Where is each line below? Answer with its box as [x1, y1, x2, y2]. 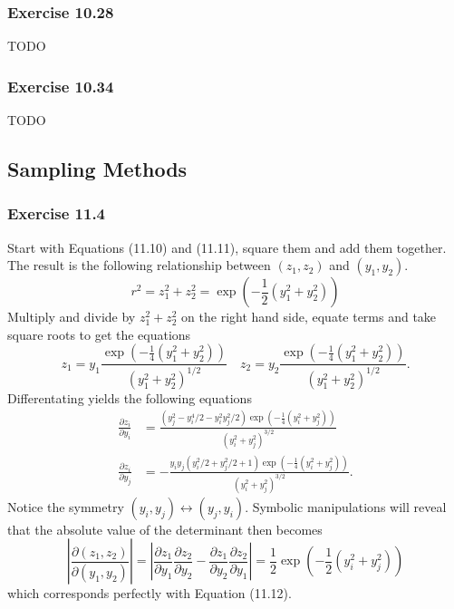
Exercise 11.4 [7, 202, 106, 225]
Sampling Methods [7, 155, 188, 183]
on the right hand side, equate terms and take [181, 307, 437, 326]
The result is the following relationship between [7, 256, 271, 275]
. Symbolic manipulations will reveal [245, 497, 447, 516]
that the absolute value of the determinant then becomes [7, 519, 323, 538]
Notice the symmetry [7, 497, 124, 516]
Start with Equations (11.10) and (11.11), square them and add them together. [7, 237, 447, 256]
